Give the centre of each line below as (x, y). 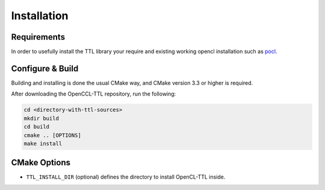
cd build (37, 127)
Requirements (38, 37)
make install (43, 143)
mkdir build (42, 118)
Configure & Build (45, 68)
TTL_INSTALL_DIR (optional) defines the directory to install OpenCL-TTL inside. (126, 177)
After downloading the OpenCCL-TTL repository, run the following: (94, 94)
